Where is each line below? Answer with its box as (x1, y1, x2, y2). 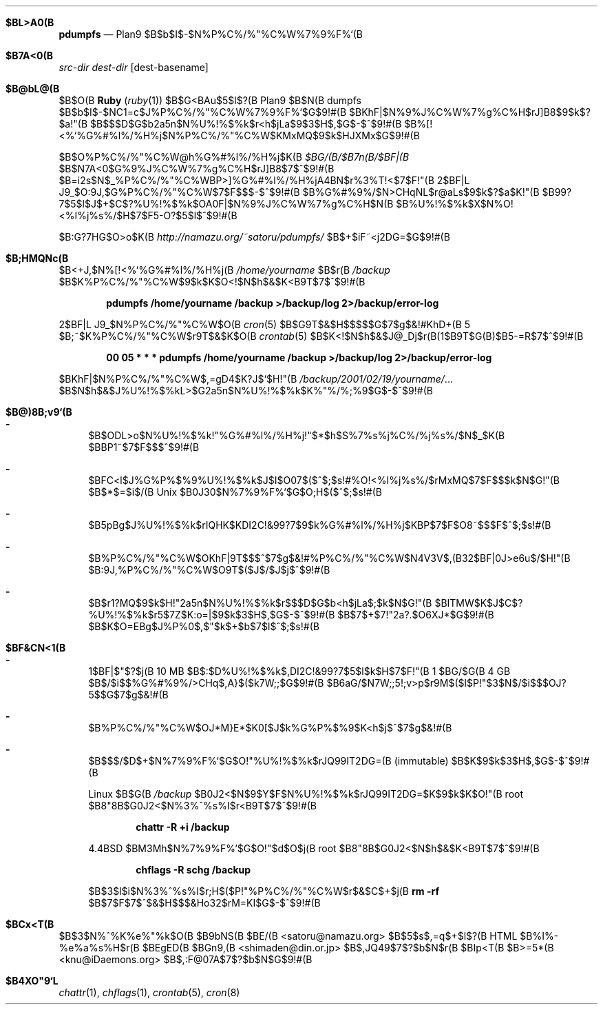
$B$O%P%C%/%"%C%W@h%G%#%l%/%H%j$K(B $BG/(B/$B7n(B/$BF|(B (59, 151, 410, 163)
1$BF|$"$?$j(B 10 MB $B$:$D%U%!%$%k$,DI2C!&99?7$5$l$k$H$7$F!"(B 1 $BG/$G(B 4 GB (88, 665, 511, 677)
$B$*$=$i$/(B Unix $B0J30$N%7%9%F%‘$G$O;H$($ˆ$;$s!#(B (88, 486, 383, 498)
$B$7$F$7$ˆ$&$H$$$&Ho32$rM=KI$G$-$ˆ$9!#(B (88, 897, 321, 909)
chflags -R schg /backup (136, 864, 251, 876)
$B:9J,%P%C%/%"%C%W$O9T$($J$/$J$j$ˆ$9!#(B (88, 564, 330, 576)
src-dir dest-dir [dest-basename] (59, 61, 209, 73)
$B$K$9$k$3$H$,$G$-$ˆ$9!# (451, 755, 590, 767)
